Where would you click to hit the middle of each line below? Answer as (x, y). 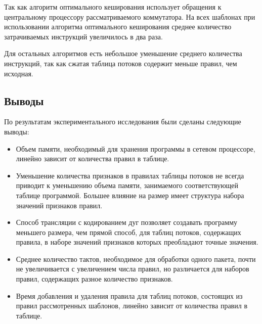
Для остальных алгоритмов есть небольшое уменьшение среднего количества (123, 53)
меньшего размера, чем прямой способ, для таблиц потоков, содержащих (128, 232)
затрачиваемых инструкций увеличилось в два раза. (83, 36)
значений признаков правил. (59, 205)
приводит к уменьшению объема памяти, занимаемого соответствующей (127, 185)
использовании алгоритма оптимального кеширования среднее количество (118, 27)
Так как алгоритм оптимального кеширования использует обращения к (113, 7)
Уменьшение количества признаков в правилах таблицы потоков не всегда (130, 175)
